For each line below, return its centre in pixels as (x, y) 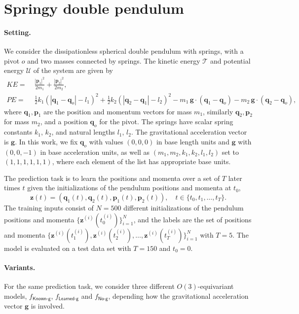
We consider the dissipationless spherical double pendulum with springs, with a (124, 51)
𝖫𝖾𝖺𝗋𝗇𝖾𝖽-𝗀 (69, 299)
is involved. (48, 306)
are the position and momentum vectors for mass (118, 111)
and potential (230, 60)
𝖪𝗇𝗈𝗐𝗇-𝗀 (41, 299)
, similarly (218, 111)
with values (106, 141)
